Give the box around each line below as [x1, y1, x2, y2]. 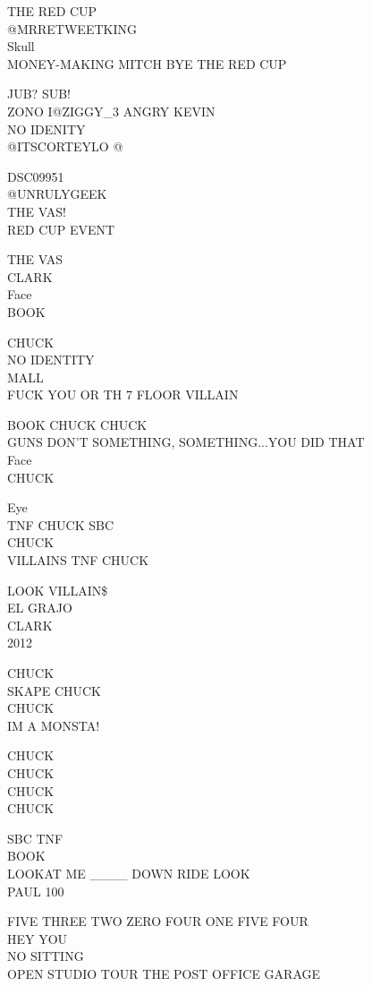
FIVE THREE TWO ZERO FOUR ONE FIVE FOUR [7, 912, 309, 930]
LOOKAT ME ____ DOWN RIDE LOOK [7, 863, 250, 882]
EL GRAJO [7, 598, 72, 617]
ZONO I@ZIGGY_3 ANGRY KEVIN [7, 101, 216, 120]
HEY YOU [7, 929, 68, 947]
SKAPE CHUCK [7, 681, 102, 699]
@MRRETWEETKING [7, 19, 137, 38]
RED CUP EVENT [7, 219, 115, 238]
